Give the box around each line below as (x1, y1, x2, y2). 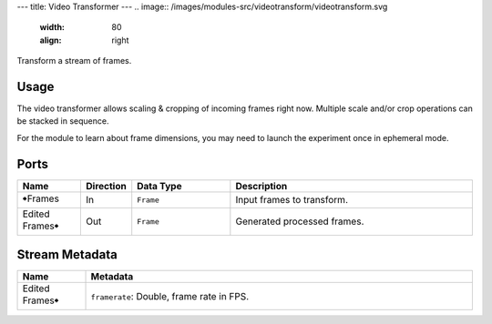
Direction (85, 179, 127, 192)
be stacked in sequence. (16, 116, 109, 127)
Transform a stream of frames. (16, 56, 132, 66)
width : (39, 22, 66, 33)
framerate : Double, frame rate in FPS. (90, 289, 250, 302)
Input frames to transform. (235, 194, 348, 207)
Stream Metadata (16, 247, 118, 263)
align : (39, 35, 62, 46)
